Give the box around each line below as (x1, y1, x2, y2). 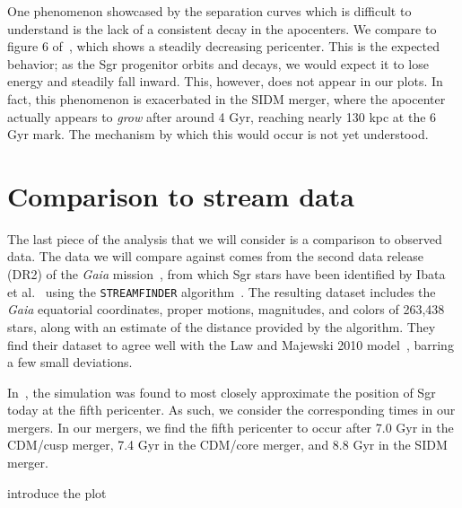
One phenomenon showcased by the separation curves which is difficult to (7, 2, 412, 20)
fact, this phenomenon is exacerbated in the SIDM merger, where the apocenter (7, 89, 446, 108)
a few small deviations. (7, 353, 133, 372)
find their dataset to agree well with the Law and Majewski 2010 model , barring (7, 335, 454, 354)
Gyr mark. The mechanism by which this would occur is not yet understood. (7, 125, 429, 144)
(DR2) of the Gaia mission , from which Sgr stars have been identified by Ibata (7, 265, 446, 284)
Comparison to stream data (7, 177, 354, 214)
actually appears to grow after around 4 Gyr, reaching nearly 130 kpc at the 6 (7, 107, 437, 126)
